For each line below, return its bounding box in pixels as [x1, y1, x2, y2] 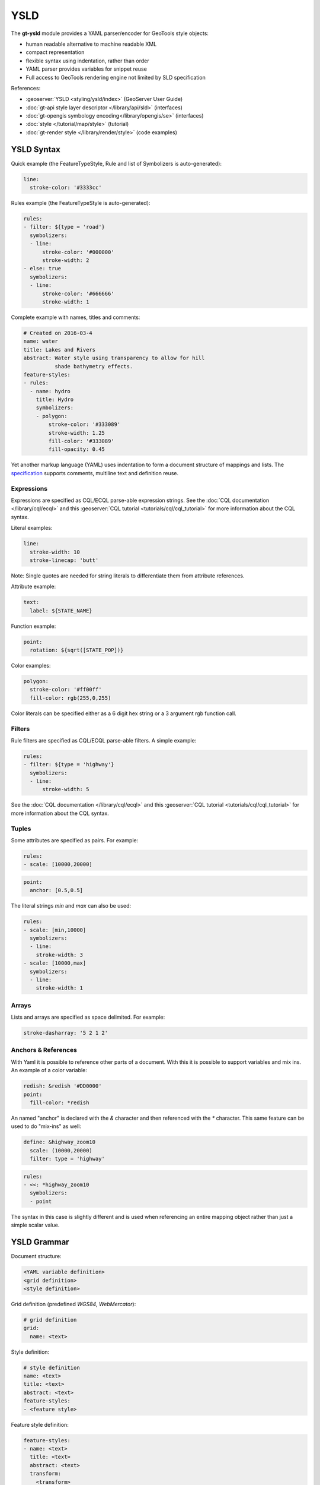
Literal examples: [11, 525, 53, 532]
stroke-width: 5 [42, 786, 89, 793]
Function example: [11, 623, 56, 630]
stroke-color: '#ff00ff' [30, 686, 102, 693]
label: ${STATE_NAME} [30, 607, 93, 614]
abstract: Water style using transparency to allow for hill [23, 355, 205, 362]
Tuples [11, 824, 31, 833]
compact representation [25, 49, 85, 56]
